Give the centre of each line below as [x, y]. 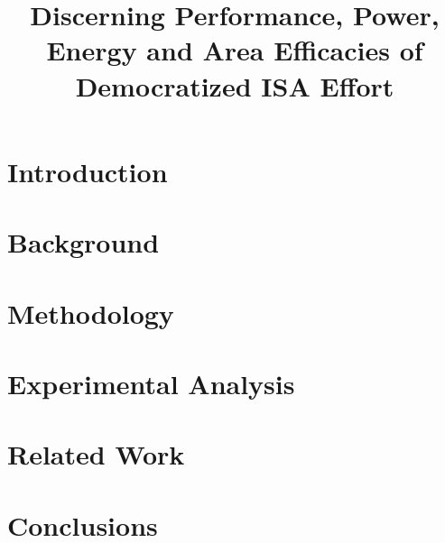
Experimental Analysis [151, 383]
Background [83, 242]
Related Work [96, 454]
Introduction [88, 171]
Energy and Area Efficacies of [235, 50]
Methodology [91, 313]
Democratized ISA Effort [235, 85]
